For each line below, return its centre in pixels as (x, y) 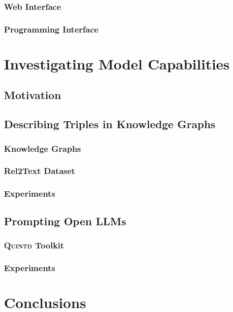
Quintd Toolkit (34, 245)
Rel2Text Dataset (40, 171)
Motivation (33, 95)
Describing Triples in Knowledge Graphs (110, 124)
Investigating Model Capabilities (117, 63)
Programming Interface (51, 29)
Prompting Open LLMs (65, 221)
